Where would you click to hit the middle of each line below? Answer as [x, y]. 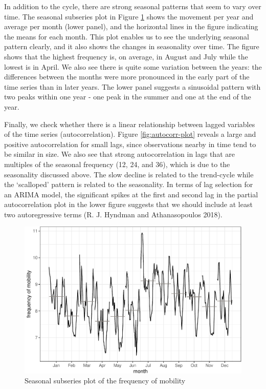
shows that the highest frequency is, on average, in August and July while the [126, 56]
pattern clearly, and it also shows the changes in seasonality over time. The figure [132, 46]
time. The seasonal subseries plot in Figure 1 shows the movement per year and [129, 16]
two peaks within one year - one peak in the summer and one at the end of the [128, 97]
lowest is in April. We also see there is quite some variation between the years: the [133, 66]
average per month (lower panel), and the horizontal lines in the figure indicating [131, 26]
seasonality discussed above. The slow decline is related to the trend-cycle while [129, 174]
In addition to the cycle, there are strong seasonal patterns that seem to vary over [133, 6]
